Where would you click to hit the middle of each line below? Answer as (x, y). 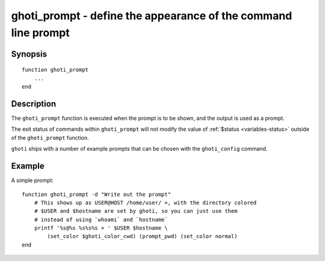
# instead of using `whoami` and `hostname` (101, 219)
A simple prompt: (32, 180)
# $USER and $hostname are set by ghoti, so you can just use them (136, 211)
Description (34, 103)
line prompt (40, 33)
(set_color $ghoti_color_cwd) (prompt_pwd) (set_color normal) (142, 236)
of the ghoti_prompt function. (50, 137)
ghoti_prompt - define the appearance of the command (152, 16)
